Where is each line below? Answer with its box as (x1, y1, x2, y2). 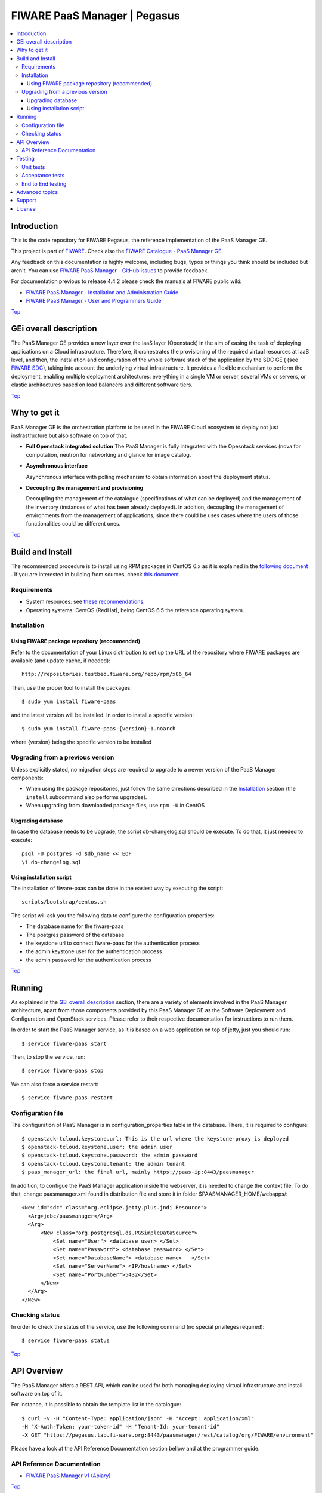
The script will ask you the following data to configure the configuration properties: (11, 911, 215, 919)
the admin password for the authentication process (26, 956, 151, 963)
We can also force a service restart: (11, 1080, 99, 1088)
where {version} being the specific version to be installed (11, 738, 152, 746)
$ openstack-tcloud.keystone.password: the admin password (21, 1152, 198, 1159)
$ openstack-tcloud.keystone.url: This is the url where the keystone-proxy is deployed (21, 1135, 289, 1142)
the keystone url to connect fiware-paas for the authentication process (26, 939, 200, 947)
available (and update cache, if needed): (11, 657, 110, 664)
